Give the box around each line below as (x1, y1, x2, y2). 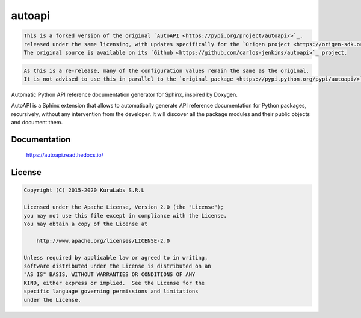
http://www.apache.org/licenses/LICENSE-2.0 (36, 237, 170, 244)
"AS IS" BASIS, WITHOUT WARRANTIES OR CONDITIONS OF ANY (23, 271, 196, 278)
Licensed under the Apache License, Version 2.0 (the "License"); (23, 204, 224, 210)
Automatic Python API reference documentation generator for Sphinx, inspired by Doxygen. (11, 91, 238, 98)
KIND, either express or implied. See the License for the (23, 280, 205, 286)
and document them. (11, 119, 63, 126)
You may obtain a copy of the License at (23, 221, 148, 228)
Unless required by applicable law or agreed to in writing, (23, 254, 208, 261)
